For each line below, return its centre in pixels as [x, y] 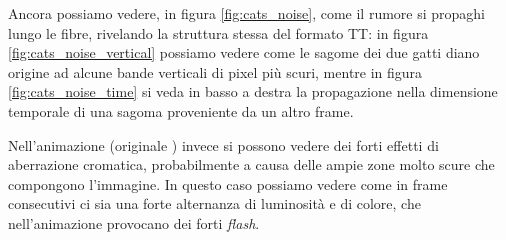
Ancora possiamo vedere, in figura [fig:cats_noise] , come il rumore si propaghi [247, 13]
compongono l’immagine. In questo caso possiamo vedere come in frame [228, 183]
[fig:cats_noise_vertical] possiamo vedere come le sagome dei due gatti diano [244, 52]
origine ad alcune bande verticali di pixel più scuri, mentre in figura [215, 71]
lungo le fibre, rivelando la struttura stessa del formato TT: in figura [218, 32]
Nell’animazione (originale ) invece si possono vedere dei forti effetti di [223, 144]
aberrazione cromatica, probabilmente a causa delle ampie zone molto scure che [251, 164]
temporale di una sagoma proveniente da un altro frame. [181, 110]
